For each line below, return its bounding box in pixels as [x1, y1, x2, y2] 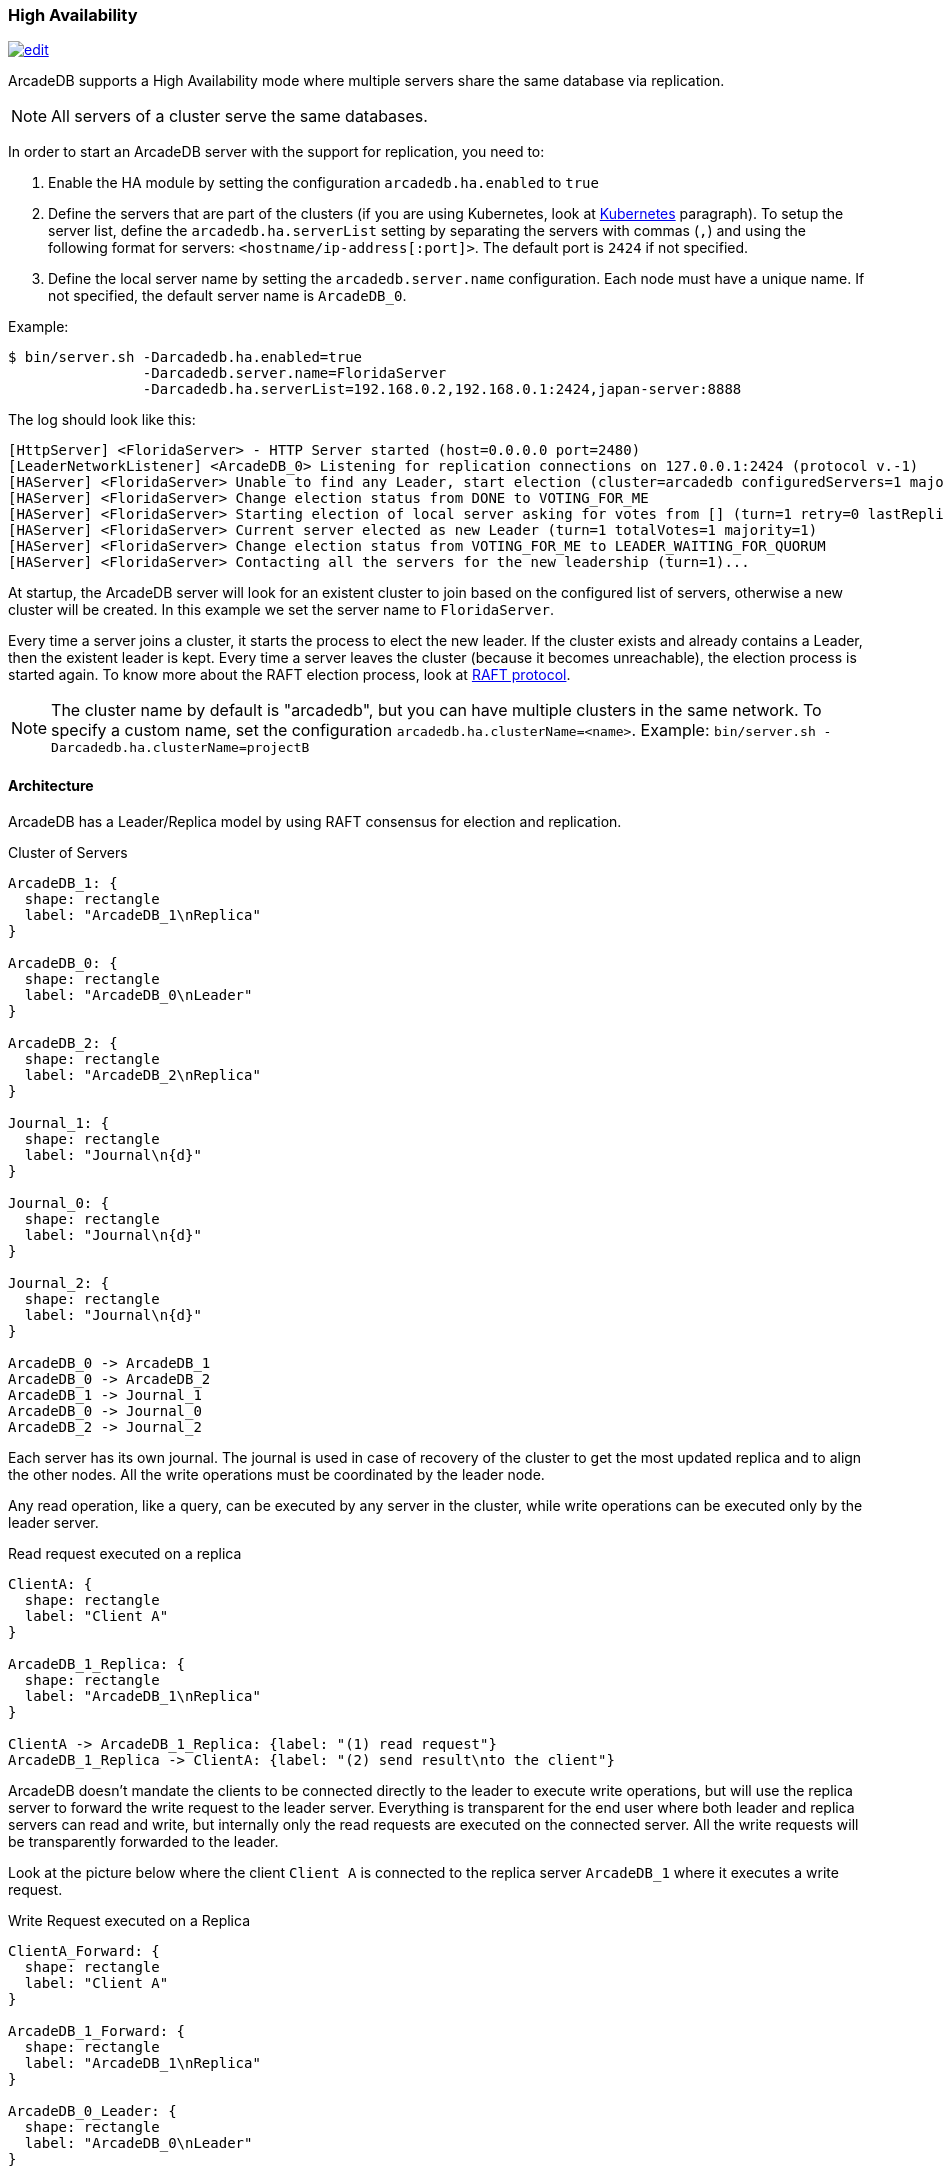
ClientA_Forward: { [8, 1942, 160, 1959]
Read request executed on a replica [8, 1544, 242, 1562]
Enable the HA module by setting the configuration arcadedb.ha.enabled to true [48, 174, 599, 192]
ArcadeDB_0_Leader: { [8, 2102, 177, 2119]
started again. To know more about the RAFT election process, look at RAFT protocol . [8, 666, 571, 684]
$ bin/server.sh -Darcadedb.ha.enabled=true [8, 349, 363, 366]
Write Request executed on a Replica [8, 1911, 250, 1929]
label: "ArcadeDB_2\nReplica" [24, 1066, 261, 1083]
